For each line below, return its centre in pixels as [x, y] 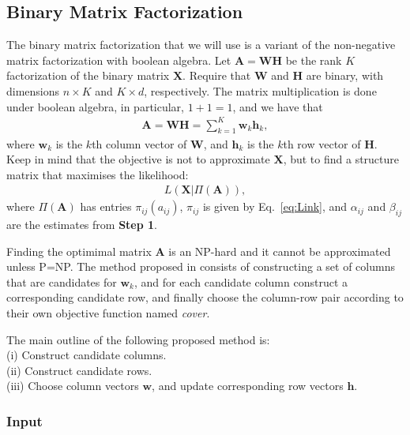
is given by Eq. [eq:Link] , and [275, 206]
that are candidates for [62, 281]
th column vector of [139, 143]
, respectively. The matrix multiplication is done [260, 90]
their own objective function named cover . [108, 313]
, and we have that [278, 106]
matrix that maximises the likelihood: [98, 174]
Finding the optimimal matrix [79, 251]
